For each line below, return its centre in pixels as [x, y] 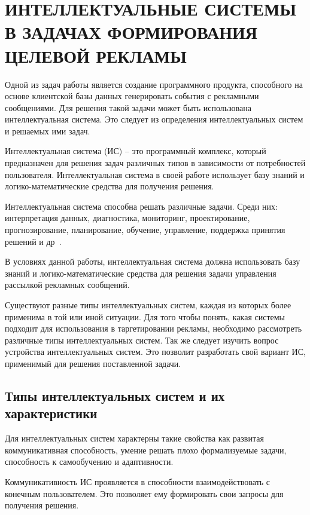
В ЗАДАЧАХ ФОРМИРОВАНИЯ [131, 32]
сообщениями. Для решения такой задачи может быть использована [128, 107]
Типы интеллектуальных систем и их [115, 395]
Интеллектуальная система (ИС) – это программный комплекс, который [136, 151]
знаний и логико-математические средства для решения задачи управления [141, 273]
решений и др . [33, 241]
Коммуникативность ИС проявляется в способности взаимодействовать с [138, 481]
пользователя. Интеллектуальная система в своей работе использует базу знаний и [155, 174]
